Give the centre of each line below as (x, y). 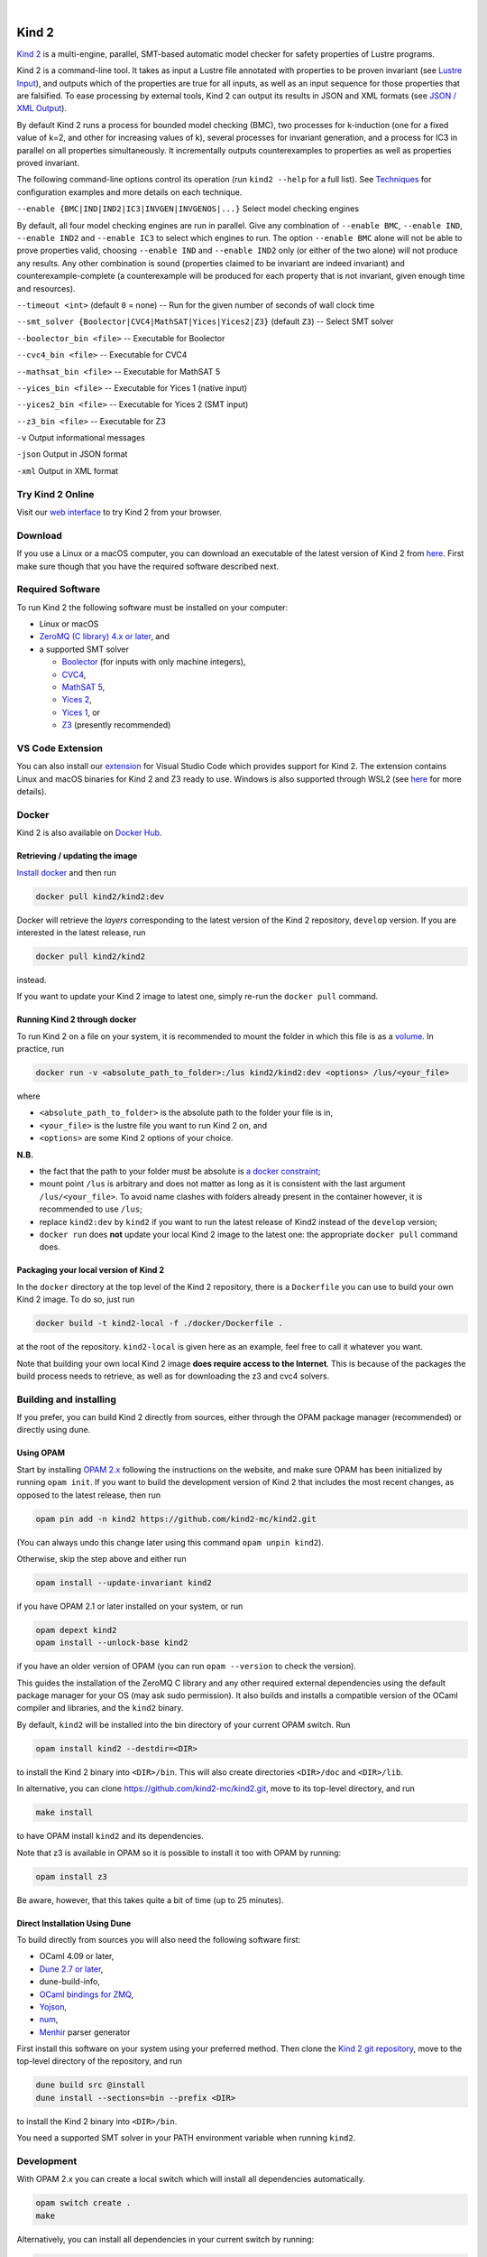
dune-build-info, (70, 1982)
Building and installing (67, 1399)
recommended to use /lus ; (91, 1209)
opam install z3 (72, 1876)
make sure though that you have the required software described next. (148, 566)
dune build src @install (91, 2085)
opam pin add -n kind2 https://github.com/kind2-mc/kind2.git (176, 1519)
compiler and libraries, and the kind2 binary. (100, 1708)
